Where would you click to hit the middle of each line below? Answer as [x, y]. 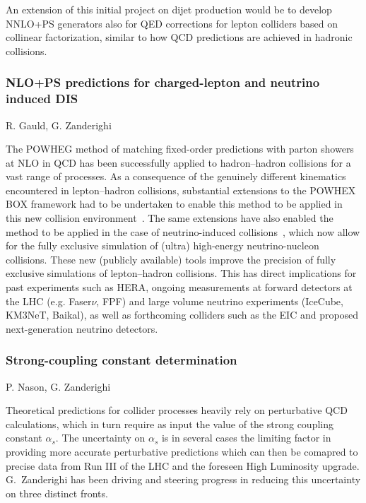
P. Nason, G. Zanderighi [58, 386]
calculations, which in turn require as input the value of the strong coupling [170, 424]
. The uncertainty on [100, 438]
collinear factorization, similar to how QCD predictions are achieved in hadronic [179, 37]
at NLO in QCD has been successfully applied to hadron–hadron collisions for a [178, 162]
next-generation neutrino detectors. [82, 328]
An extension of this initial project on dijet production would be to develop [169, 9]
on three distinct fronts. [57, 493]
